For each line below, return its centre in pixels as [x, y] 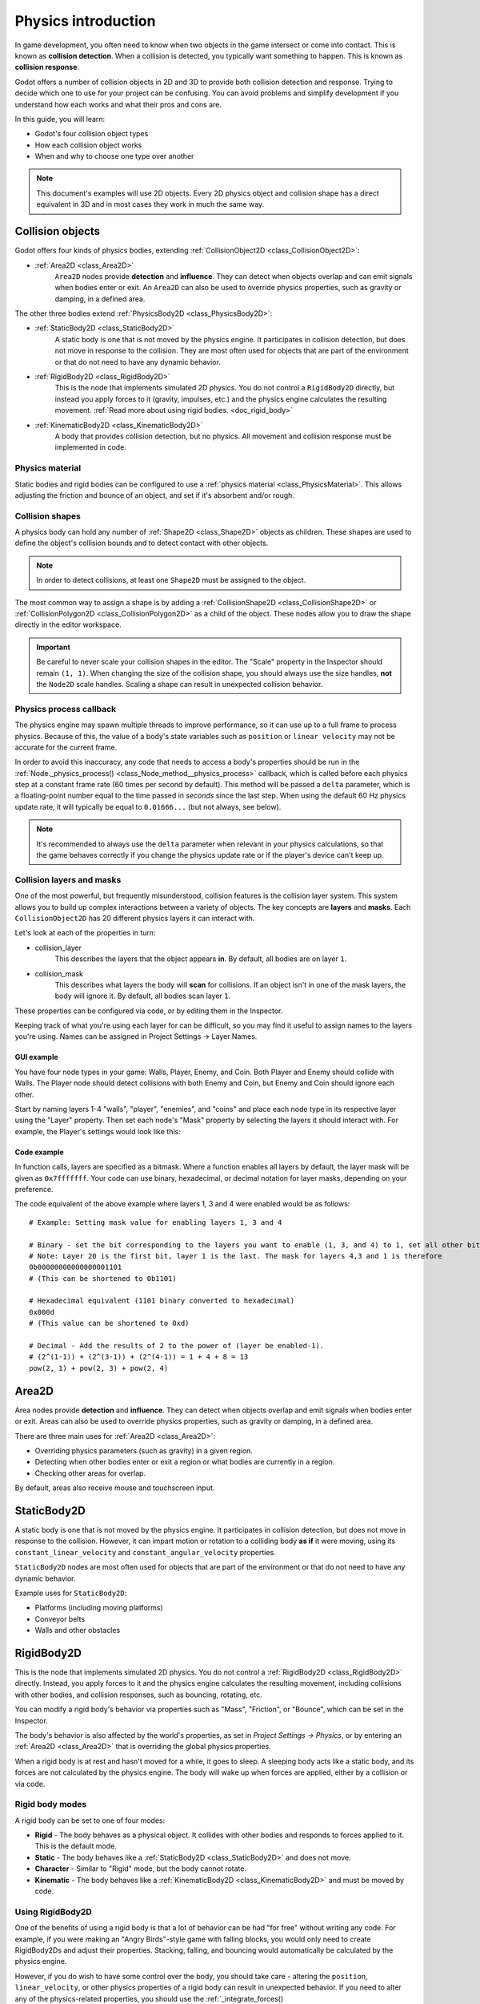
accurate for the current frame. [66, 747]
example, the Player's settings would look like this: [98, 1131]
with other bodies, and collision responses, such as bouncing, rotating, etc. [139, 1695]
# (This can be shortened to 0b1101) [103, 1278]
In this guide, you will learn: [60, 119]
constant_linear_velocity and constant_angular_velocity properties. [145, 1552]
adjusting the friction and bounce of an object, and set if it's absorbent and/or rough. [155, 495]
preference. [34, 1189]
